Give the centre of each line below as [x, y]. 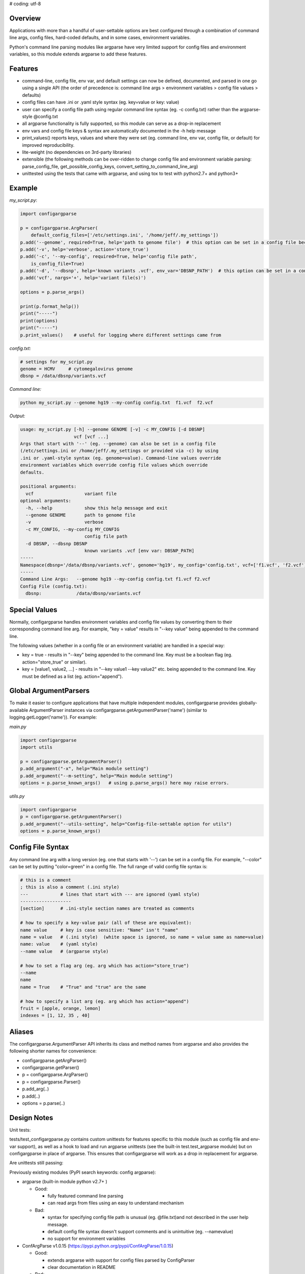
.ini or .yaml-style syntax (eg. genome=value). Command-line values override [120, 458]
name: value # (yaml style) [59, 944]
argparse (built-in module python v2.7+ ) [65, 1182]
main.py [18, 727]
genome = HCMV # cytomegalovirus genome [77, 369]
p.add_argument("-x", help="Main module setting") [85, 769]
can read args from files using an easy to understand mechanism [116, 1203]
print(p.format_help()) [50, 307]
